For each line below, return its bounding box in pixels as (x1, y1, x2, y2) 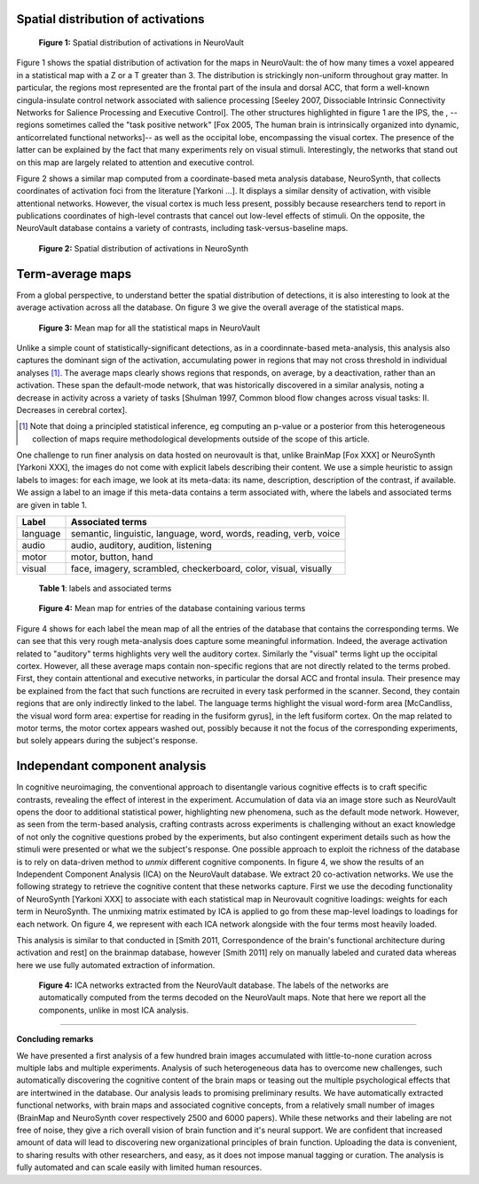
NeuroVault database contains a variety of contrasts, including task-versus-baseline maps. (16, 223, 349, 234)
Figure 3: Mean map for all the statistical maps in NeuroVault (38, 322, 261, 333)
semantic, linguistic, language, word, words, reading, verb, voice (70, 528, 341, 540)
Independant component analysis (16, 759, 207, 774)
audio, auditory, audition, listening (70, 539, 212, 552)
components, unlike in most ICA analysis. (38, 1005, 189, 1015)
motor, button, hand (70, 551, 153, 563)
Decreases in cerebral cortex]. (16, 404, 128, 415)
